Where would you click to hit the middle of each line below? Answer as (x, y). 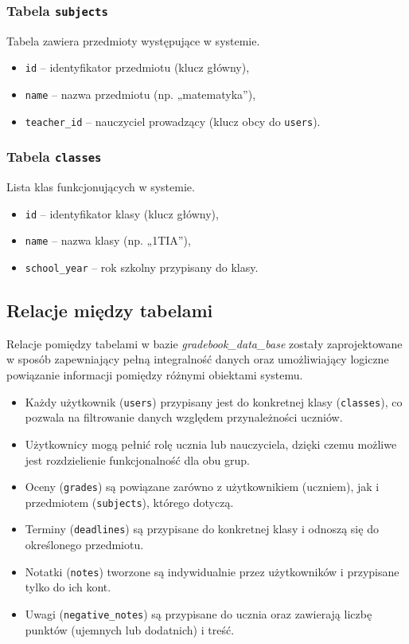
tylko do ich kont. (68, 587)
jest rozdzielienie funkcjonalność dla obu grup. (138, 459)
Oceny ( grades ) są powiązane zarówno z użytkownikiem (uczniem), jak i (202, 487)
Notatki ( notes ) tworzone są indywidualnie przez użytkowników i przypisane (212, 571)
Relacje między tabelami (110, 310)
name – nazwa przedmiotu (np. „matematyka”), (140, 94)
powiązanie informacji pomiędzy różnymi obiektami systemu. (155, 375)
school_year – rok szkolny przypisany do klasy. (142, 267)
